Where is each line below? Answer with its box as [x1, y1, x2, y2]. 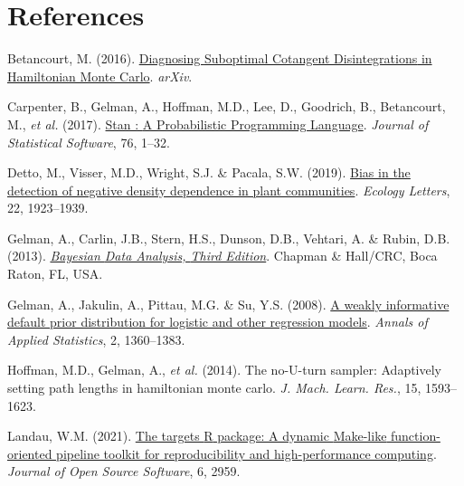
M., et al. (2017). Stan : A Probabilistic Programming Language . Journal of [7, 114, 429, 133]
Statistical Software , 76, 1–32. [7, 132, 170, 151]
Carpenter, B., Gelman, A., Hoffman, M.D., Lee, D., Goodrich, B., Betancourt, [7, 97, 446, 116]
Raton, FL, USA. [7, 264, 103, 283]
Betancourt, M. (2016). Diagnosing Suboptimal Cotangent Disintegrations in [7, 49, 432, 68]
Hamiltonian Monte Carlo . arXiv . [7, 66, 193, 85]
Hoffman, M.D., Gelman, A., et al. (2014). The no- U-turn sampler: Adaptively [7, 360, 442, 379]
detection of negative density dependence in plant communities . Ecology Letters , [7, 180, 450, 199]
